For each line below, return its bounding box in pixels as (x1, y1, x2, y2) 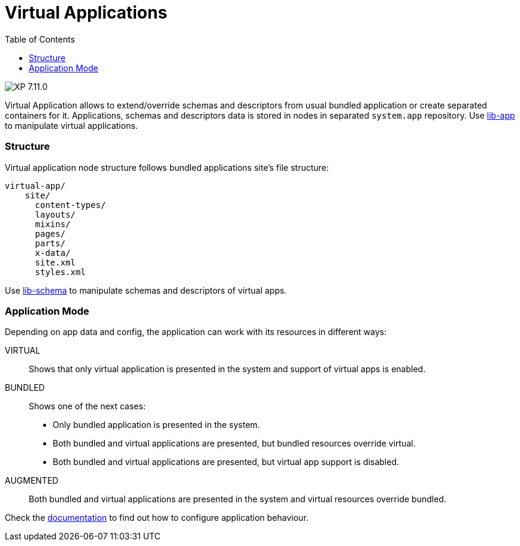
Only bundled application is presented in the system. (53, 420, 260, 430)
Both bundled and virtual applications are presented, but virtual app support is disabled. (53, 457, 400, 467)
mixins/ (35, 219, 71, 229)
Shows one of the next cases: (29, 401, 146, 412)
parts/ (35, 238, 66, 248)
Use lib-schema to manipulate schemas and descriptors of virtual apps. (5, 285, 287, 295)
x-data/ (35, 248, 71, 258)
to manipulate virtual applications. (5, 120, 138, 131)
